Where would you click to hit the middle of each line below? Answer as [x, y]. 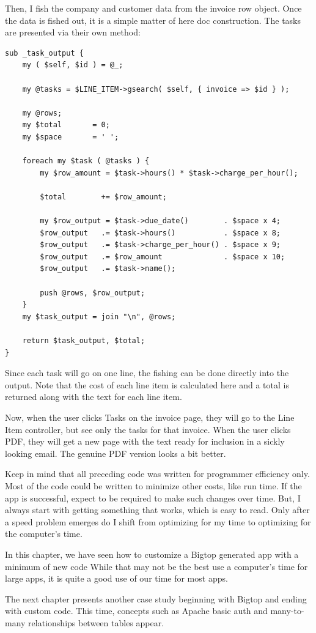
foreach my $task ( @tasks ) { [86, 161]
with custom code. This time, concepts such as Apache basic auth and [136, 611]
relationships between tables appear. [96, 622]
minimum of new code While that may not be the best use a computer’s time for [156, 566]
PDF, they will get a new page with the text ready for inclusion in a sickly [145, 441]
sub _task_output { [44, 53]
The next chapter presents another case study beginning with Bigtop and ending [156, 598]
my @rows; [42, 113]
